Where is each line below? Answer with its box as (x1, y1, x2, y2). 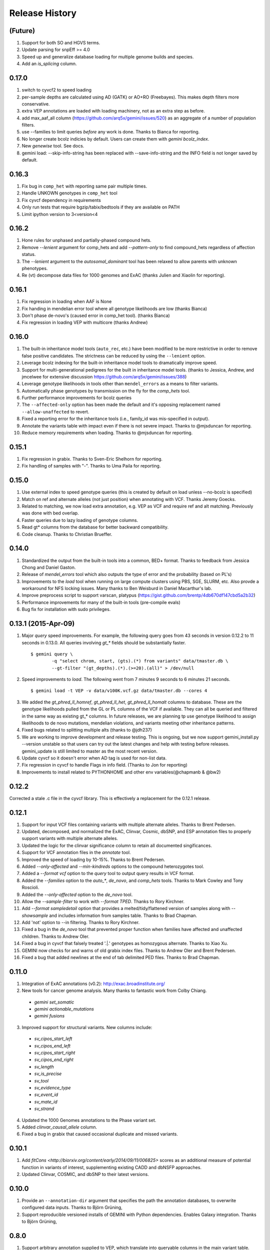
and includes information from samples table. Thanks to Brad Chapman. (49, 912, 197, 918)
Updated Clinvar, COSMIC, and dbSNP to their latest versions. (21, 1171, 149, 1177)
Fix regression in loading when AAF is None (21, 298, 112, 304)
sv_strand (34, 1105, 54, 1112)
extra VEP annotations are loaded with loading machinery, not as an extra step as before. (21, 108, 205, 114)
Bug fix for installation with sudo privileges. (21, 606, 111, 612)
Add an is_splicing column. (21, 60, 77, 67)
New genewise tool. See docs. (21, 143, 84, 149)
